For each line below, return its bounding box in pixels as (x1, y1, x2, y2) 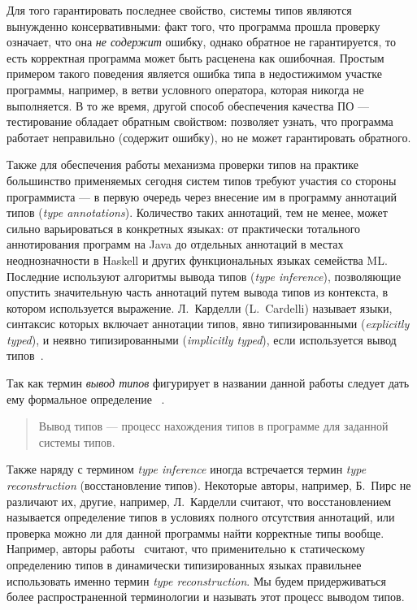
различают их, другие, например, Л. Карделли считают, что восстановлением (7, 492, 392, 509)
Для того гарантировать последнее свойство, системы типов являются (7, 2, 352, 18)
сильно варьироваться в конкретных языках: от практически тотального (7, 219, 361, 236)
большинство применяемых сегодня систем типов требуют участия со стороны (7, 171, 397, 188)
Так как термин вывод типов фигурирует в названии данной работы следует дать (7, 374, 410, 392)
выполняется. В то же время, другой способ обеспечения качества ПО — (7, 97, 369, 114)
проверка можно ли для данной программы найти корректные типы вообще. (7, 524, 384, 541)
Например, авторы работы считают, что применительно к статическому (7, 540, 365, 557)
